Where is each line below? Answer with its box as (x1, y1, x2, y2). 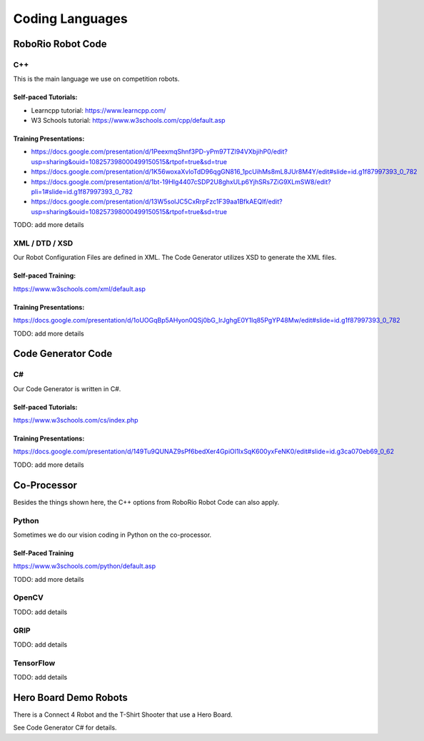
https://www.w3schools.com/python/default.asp (13, 562, 156, 570)
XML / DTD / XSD (13, 238, 74, 248)
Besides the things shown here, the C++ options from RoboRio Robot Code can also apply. (13, 498, 280, 506)
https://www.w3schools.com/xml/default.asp (13, 284, 146, 293)
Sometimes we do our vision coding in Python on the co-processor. (13, 530, 212, 539)
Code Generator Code (13, 348, 113, 360)
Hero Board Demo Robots (13, 691, 128, 703)
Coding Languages (13, 11, 128, 26)
